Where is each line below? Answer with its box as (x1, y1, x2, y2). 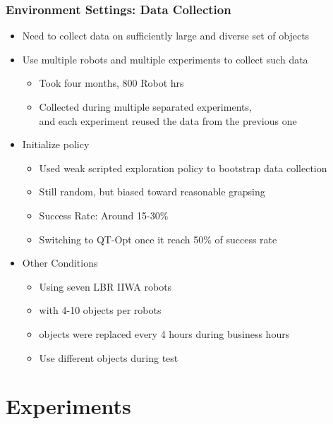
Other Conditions (22, 255, 98, 270)
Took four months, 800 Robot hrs (39, 75, 184, 90)
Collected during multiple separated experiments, (39, 99, 252, 114)
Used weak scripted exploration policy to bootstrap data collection (39, 160, 327, 175)
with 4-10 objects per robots (39, 303, 162, 317)
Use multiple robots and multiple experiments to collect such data (22, 52, 308, 66)
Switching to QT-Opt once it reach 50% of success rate (39, 231, 277, 246)
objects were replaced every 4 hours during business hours (39, 326, 290, 341)
